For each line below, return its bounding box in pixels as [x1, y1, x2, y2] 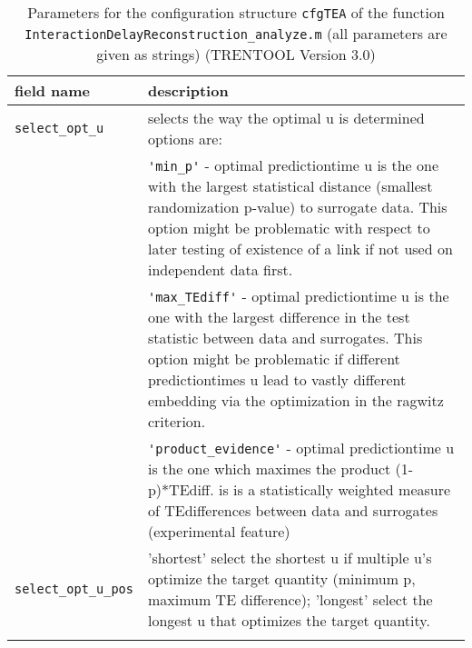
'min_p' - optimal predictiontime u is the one [147, 155, 439, 175]
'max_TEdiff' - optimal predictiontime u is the [147, 285, 449, 306]
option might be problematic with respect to [147, 217, 430, 238]
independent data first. [147, 259, 293, 280]
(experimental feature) [147, 521, 290, 542]
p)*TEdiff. [147, 479, 214, 500]
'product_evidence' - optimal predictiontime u [147, 437, 455, 458]
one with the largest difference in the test [147, 306, 410, 327]
